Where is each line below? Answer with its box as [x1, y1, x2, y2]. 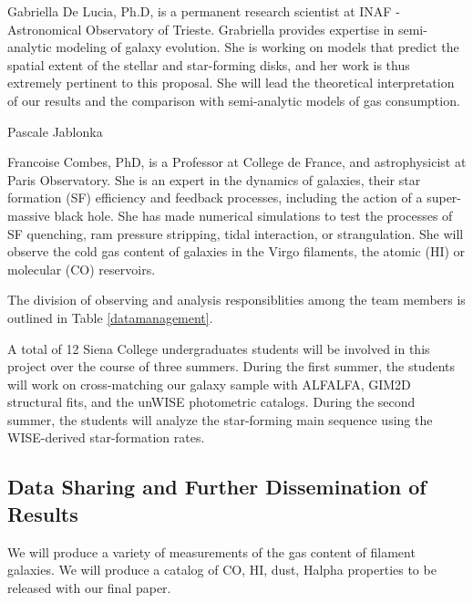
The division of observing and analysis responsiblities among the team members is [7, 290, 466, 309]
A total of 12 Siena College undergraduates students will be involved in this [7, 338, 430, 358]
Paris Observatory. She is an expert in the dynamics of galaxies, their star [7, 170, 421, 189]
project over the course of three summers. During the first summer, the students [7, 357, 456, 376]
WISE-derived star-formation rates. [7, 428, 205, 447]
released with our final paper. [7, 577, 171, 597]
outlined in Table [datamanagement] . [7, 307, 213, 327]
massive [7, 205, 50, 224]
